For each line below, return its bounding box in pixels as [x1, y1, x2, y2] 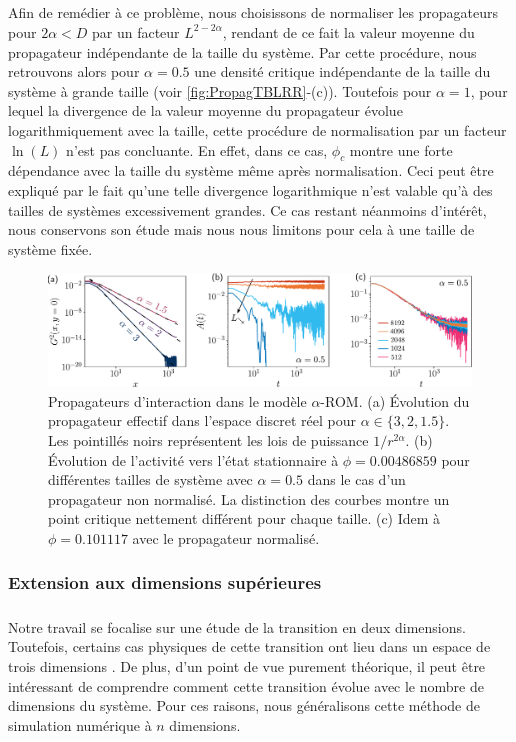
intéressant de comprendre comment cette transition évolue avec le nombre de [8, 675, 484, 696]
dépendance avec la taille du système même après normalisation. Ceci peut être [8, 160, 494, 181]
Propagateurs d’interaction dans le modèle [48, 390, 307, 411]
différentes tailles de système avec [48, 469, 253, 490]
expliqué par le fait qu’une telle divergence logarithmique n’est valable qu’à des [8, 179, 493, 200]
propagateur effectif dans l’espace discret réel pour [48, 410, 357, 431]
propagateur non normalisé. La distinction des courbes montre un [48, 488, 450, 509]
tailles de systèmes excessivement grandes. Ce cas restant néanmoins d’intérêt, [8, 199, 487, 220]
